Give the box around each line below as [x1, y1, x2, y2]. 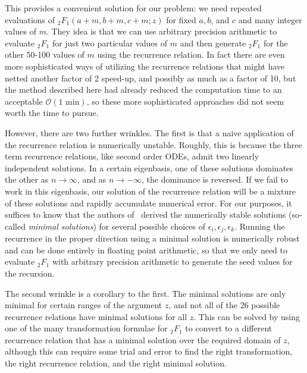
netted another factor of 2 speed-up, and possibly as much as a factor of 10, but [5, 71, 296, 84]
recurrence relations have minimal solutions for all [5, 310, 187, 322]
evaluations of [5, 13, 55, 26]
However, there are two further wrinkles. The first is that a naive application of [5, 126, 294, 139]
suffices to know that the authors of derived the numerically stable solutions [5, 208, 286, 221]
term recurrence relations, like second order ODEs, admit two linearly [5, 150, 259, 162]
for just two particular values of [52, 36, 168, 49]
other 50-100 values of [5, 48, 84, 61]
